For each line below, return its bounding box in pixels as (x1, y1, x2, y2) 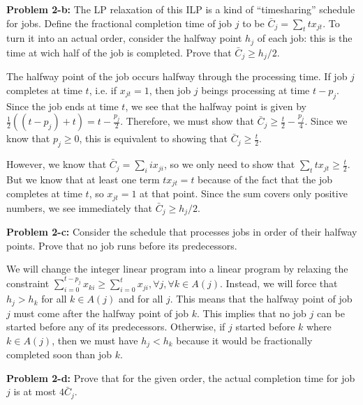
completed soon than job (6, 347, 112, 362)
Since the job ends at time (6, 98, 119, 113)
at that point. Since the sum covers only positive (140, 186, 348, 201)
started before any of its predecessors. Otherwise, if (6, 319, 225, 334)
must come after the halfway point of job (13, 305, 189, 320)
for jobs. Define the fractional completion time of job (6, 15, 232, 30)
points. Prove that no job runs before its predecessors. (6, 238, 237, 252)
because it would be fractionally (176, 333, 313, 347)
